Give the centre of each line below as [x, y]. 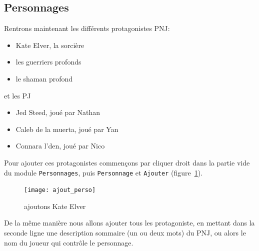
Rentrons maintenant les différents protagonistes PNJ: [87, 28]
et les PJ [17, 95]
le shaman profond [44, 78]
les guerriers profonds [48, 62]
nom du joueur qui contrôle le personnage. [69, 242]
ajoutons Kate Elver [55, 206]
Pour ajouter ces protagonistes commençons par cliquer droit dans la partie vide [127, 162]
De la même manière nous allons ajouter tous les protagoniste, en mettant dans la [129, 223]
